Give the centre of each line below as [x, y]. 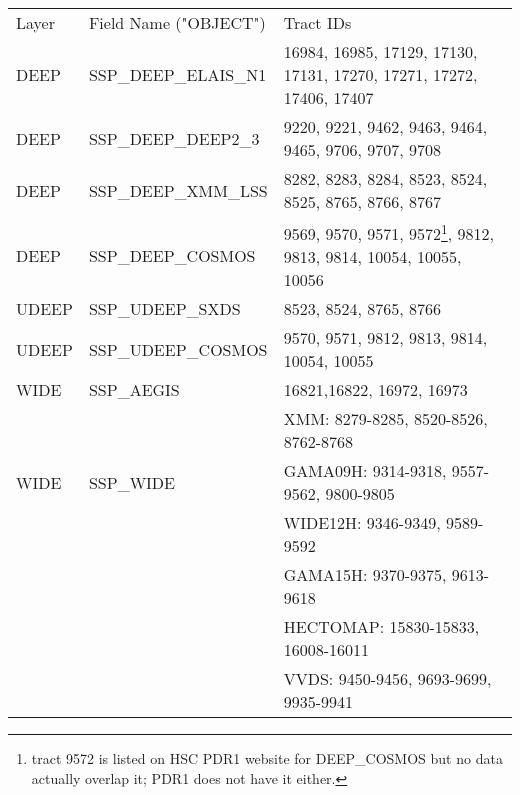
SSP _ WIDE [131, 482]
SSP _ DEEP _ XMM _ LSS [178, 190]
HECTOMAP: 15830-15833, [381, 627]
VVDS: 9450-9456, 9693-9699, [387, 679]
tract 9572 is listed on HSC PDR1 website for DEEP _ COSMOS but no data [267, 758]
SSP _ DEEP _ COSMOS [172, 255]
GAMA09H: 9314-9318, [365, 471]
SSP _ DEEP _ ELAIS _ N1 [177, 74]
